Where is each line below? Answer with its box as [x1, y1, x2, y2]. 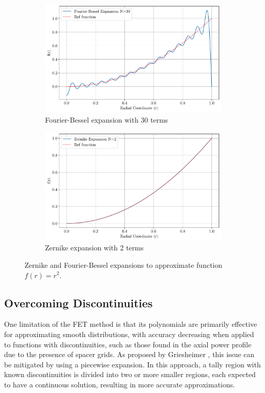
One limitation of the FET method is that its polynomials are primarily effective [4, 319, 257, 329]
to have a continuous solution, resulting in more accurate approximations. [4, 379, 235, 389]
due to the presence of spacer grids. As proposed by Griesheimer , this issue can [4, 349, 255, 360]
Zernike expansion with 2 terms [45, 242, 144, 253]
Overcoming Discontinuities [4, 294, 153, 310]
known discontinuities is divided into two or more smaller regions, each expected [4, 369, 256, 380]
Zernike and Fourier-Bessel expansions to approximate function [25, 259, 223, 270]
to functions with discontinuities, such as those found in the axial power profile [4, 339, 252, 349]
